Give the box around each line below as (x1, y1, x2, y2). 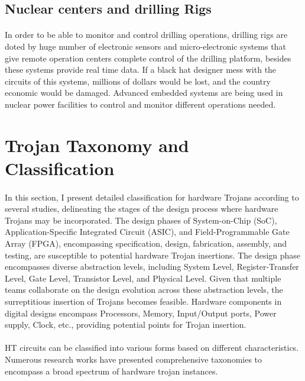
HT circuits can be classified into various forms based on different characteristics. (5, 341, 299, 354)
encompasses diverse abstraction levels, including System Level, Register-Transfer (5, 260, 299, 273)
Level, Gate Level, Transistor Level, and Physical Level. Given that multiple (5, 272, 281, 284)
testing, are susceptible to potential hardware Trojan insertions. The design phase (5, 248, 301, 261)
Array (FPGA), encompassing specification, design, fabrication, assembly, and (5, 237, 287, 250)
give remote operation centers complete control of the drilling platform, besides (5, 51, 291, 64)
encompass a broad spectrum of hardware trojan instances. (5, 364, 218, 377)
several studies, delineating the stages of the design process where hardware (5, 202, 278, 215)
